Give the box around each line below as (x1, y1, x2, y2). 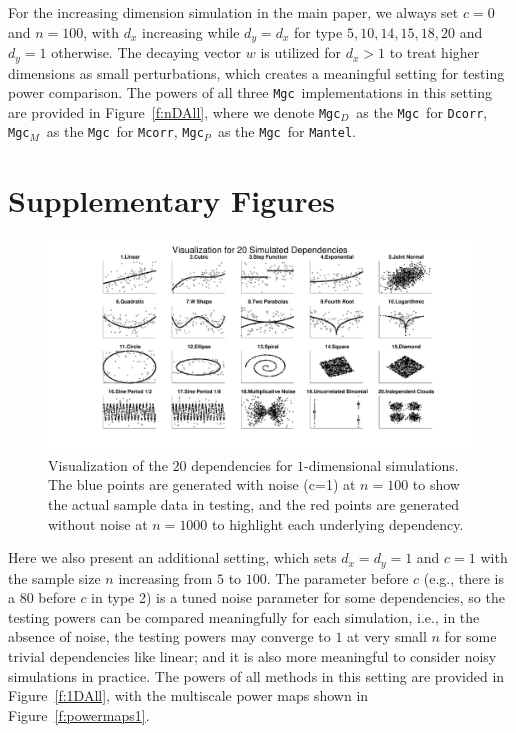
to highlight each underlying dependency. (212, 513, 464, 534)
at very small (347, 626, 427, 647)
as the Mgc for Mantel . (217, 121, 356, 142)
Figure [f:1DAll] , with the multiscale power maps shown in (8, 685, 369, 706)
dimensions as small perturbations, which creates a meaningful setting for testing (8, 62, 505, 83)
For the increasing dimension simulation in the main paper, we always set (8, 2, 459, 22)
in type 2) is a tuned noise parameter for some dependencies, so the (91, 587, 505, 608)
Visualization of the (48, 454, 168, 475)
